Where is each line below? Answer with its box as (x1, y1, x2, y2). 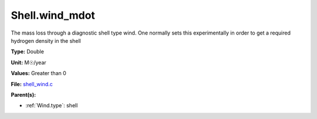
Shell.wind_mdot (11, 9, 95, 22)
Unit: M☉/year (11, 59, 46, 66)
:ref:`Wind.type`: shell (25, 102, 78, 109)
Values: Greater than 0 (11, 70, 67, 77)
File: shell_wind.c (11, 80, 53, 87)
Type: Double (11, 48, 44, 55)
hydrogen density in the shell (11, 37, 82, 44)
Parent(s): (11, 91, 36, 98)
